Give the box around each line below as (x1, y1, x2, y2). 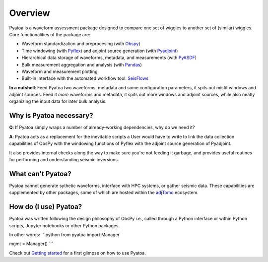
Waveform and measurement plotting (21, 68, 98, 74)
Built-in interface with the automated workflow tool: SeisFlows (21, 75, 149, 81)
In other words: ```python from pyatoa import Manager (9, 231, 120, 238)
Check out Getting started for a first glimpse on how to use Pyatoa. (9, 250, 146, 256)
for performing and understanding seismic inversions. (9, 156, 119, 162)
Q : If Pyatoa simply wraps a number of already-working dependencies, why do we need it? (9, 125, 195, 131)
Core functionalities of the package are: (9, 31, 90, 37)
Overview (9, 7, 50, 18)
